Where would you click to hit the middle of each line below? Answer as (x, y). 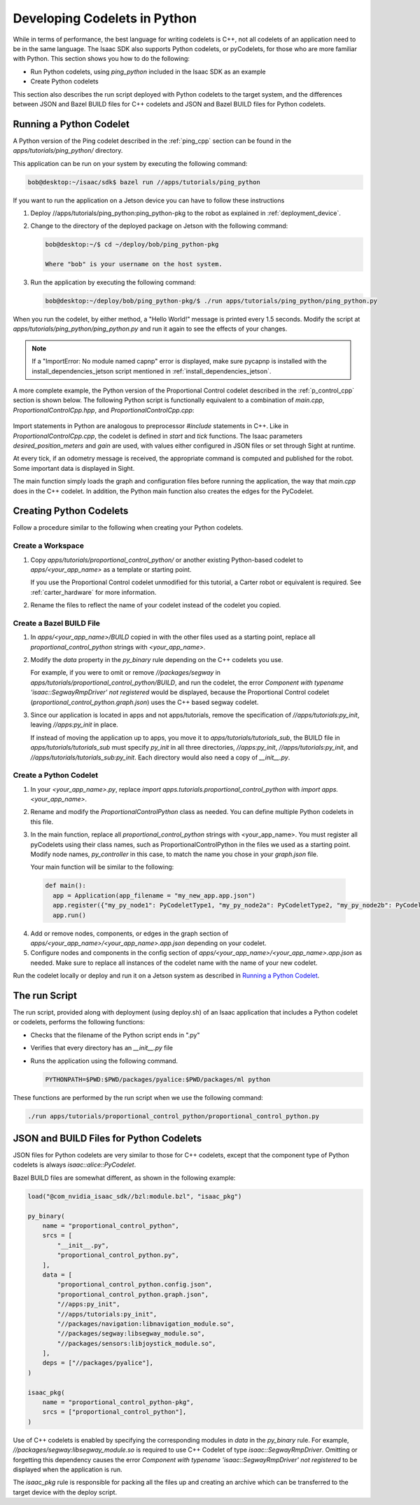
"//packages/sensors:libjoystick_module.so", (136, 1343)
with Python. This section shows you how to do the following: (101, 59)
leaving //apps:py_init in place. (74, 724)
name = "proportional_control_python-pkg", (118, 1402)
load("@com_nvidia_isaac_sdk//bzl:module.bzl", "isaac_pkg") (135, 1196)
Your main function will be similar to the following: (102, 867)
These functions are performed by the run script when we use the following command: (138, 1097)
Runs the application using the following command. (104, 1061)
